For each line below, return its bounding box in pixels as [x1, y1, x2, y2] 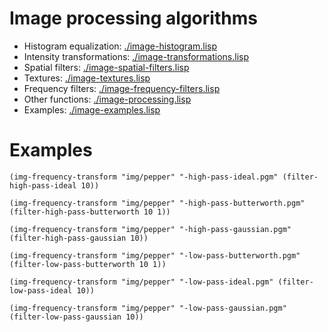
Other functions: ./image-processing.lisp [23, 93, 192, 105]
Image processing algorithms [9, 7, 258, 30]
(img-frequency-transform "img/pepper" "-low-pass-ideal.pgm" [9, 277, 274, 287]
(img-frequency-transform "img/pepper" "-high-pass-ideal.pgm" [9, 172, 279, 182]
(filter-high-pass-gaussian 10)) [9, 233, 149, 243]
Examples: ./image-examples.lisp [23, 103, 161, 116]
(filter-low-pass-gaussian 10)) [9, 312, 144, 322]
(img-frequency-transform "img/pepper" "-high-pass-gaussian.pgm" [9, 224, 292, 234]
